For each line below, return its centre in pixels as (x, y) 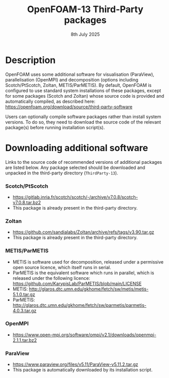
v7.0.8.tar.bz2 (27, 202)
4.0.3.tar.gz (24, 310)
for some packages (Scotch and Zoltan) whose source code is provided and (85, 96)
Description (30, 60)
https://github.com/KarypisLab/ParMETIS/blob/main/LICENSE (77, 283)
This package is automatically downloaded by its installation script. (82, 370)
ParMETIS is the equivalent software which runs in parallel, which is (83, 273)
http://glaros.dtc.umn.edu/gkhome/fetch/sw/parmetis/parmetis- (79, 305)
